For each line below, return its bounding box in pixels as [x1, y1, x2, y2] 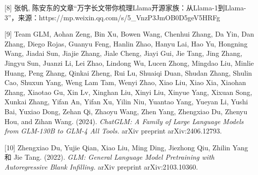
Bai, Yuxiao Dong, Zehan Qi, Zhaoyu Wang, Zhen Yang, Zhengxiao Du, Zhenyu [4, 106, 248, 116]
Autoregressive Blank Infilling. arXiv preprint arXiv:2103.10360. [4, 161, 198, 172]
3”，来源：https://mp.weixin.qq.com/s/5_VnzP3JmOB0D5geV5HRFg [4, 12, 220, 22]
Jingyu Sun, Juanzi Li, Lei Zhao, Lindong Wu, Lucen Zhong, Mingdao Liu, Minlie [4, 57, 254, 68]
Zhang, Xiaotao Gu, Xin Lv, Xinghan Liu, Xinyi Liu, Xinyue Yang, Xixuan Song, [4, 87, 253, 97]
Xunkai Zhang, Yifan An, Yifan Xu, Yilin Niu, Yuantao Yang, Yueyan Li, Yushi [4, 96, 248, 107]
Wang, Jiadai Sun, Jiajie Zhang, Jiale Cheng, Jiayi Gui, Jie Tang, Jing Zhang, [4, 48, 243, 58]
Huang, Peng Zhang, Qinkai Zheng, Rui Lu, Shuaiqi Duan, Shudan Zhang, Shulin [4, 67, 252, 78]
